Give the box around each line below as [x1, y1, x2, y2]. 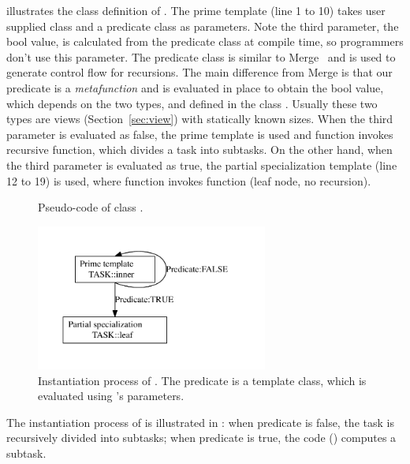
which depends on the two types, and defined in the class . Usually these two [6, 95, 378, 111]
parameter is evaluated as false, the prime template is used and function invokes [6, 125, 393, 142]
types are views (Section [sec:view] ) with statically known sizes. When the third [6, 110, 393, 127]
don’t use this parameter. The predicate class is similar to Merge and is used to [6, 48, 396, 65]
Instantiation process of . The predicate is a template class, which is [38, 372, 367, 388]
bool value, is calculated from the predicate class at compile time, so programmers [6, 33, 404, 50]
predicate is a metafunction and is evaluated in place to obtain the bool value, [6, 79, 384, 95]
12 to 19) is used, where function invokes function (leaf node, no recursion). [6, 172, 371, 189]
